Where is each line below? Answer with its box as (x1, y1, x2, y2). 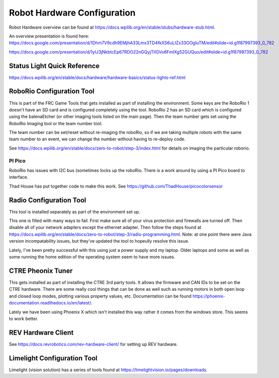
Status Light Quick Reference (9, 61, 100, 70)
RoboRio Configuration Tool (9, 87, 95, 95)
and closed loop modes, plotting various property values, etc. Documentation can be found (9, 293, 192, 299)
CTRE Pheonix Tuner (9, 266, 73, 275)
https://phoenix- (192, 293, 226, 299)
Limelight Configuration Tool (9, 354, 98, 362)
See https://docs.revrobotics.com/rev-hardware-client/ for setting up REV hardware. (9, 341, 178, 347)
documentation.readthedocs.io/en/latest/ (9, 300, 91, 306)
